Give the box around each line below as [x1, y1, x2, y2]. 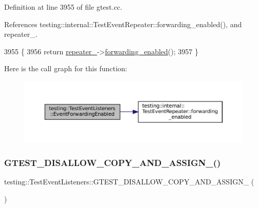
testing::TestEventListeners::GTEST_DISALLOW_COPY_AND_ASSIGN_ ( [4, 176, 254, 187]
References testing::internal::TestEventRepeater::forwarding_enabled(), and [4, 18, 242, 29]
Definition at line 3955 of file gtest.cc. [4, 2, 122, 12]
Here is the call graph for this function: [4, 63, 127, 74]
